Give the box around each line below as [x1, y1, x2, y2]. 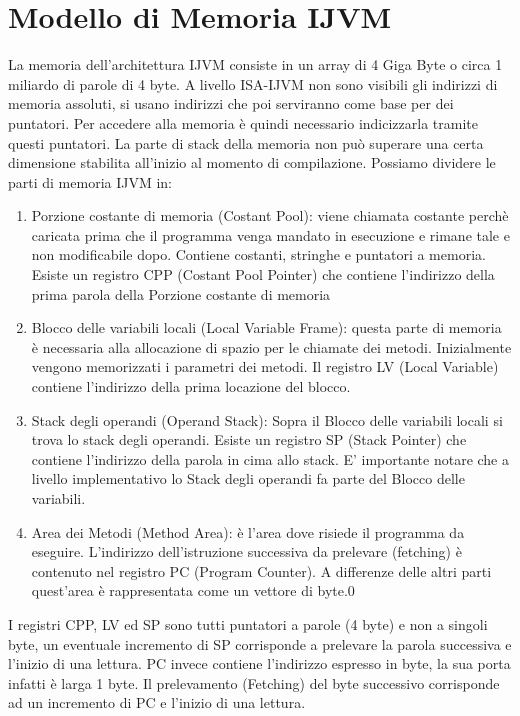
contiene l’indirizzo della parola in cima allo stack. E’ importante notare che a [31, 448, 509, 469]
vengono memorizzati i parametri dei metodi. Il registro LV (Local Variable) [31, 356, 499, 377]
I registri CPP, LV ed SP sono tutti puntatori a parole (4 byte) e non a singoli [8, 613, 488, 634]
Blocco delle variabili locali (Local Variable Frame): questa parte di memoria [31, 317, 502, 338]
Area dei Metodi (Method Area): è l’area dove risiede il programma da [31, 521, 465, 542]
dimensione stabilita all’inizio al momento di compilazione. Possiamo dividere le [8, 152, 496, 173]
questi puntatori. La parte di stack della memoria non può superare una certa [8, 132, 484, 153]
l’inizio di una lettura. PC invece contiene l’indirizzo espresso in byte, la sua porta [8, 653, 511, 674]
